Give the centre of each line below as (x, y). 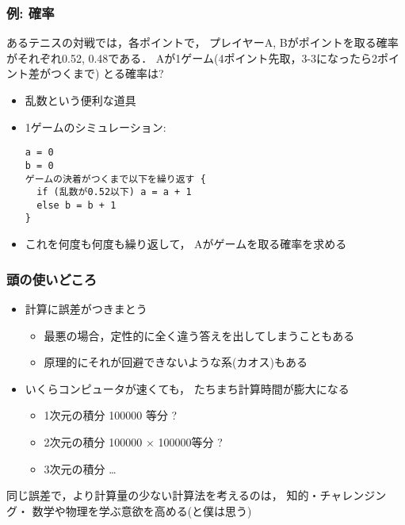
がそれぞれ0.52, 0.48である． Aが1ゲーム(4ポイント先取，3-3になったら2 (192, 57)
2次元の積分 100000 (93, 441)
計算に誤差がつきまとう (86, 308)
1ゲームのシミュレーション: (96, 126)
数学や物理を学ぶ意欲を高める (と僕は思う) (142, 510)
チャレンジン (353, 495)
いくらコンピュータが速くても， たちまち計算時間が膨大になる (187, 388)
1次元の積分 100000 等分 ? (111, 415)
